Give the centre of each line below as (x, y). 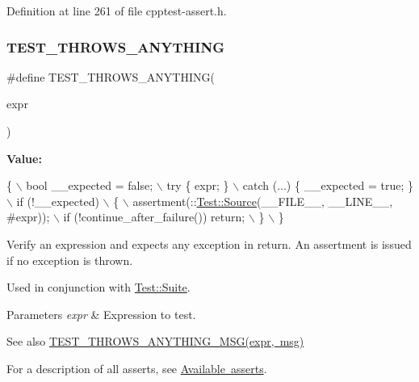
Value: (24, 158)
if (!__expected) (58, 201)
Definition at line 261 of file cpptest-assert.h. (117, 10)
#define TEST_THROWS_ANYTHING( (111, 76)
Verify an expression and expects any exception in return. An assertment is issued (209, 243)
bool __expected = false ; (90, 185)
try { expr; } (198, 185)
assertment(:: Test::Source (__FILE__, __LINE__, (263, 201)
